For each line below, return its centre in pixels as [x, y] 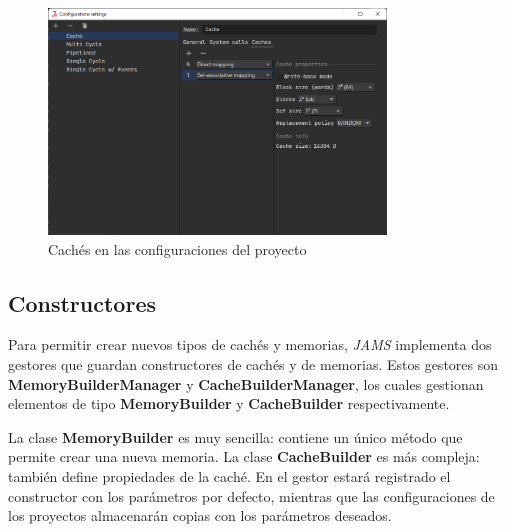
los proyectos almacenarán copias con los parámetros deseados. [200, 515]
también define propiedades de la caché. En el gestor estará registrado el [229, 475]
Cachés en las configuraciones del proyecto [177, 248]
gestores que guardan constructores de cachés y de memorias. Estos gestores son [253, 364]
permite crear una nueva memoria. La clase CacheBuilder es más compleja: [244, 456]
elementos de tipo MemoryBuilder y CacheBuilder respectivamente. [229, 403]
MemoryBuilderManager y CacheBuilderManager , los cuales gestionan [246, 383]
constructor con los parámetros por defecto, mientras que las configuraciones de [251, 495]
